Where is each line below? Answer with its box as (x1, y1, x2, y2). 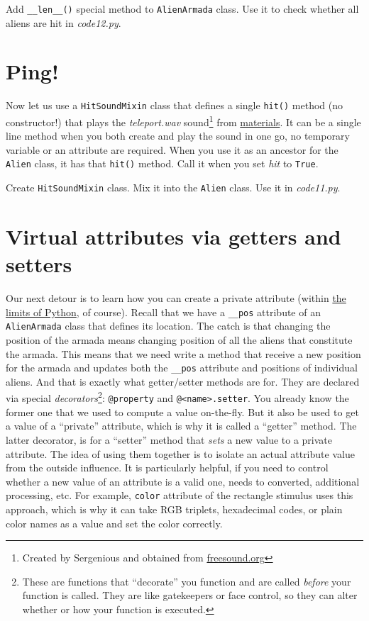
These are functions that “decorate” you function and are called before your (22, 574, 351, 588)
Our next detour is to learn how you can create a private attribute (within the (6, 291, 346, 306)
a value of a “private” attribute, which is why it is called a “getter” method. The (6, 418, 357, 433)
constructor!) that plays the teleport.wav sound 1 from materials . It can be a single (6, 113, 361, 129)
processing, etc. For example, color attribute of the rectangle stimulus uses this (6, 488, 353, 503)
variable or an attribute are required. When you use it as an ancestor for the (6, 142, 338, 157)
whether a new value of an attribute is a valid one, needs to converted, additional (6, 474, 360, 488)
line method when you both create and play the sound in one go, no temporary (6, 128, 350, 143)
